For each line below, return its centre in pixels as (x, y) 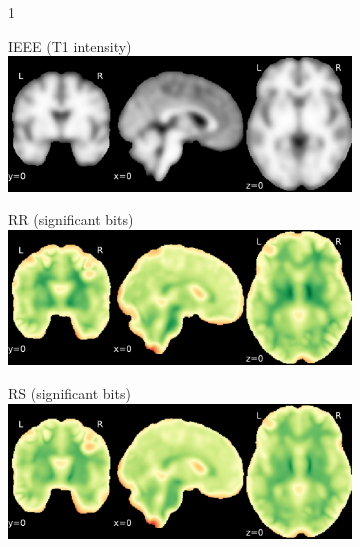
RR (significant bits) (71, 219)
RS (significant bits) (69, 392)
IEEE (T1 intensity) (70, 45)
